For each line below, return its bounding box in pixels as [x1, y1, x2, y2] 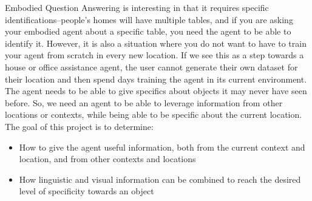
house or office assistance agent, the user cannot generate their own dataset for [5, 60, 298, 73]
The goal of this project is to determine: [5, 120, 154, 132]
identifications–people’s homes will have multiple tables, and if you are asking [5, 13, 293, 26]
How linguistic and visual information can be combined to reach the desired [19, 172, 301, 185]
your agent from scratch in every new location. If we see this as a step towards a [5, 49, 304, 61]
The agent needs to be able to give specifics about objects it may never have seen [5, 84, 307, 97]
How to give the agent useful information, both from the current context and [19, 140, 305, 153]
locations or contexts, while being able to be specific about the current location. [5, 108, 302, 121]
